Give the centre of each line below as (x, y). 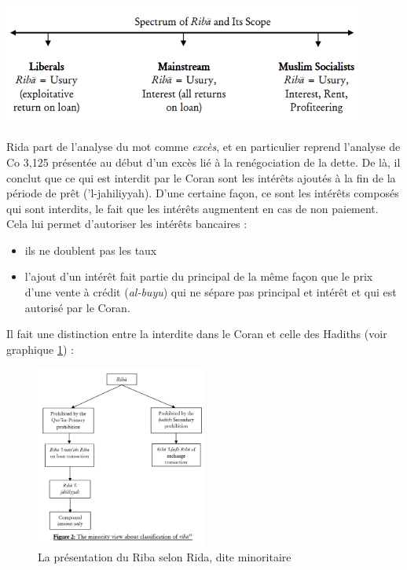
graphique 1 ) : (40, 349)
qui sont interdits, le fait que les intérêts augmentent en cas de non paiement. (192, 208)
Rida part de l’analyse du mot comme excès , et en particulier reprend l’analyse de (203, 147)
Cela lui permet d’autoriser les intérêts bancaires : (127, 224)
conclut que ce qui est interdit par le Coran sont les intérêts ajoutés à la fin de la (201, 177)
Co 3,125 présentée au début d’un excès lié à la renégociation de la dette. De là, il (203, 162)
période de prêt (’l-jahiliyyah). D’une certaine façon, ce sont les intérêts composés (203, 193)
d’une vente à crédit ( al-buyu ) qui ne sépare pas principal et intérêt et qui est (211, 292)
